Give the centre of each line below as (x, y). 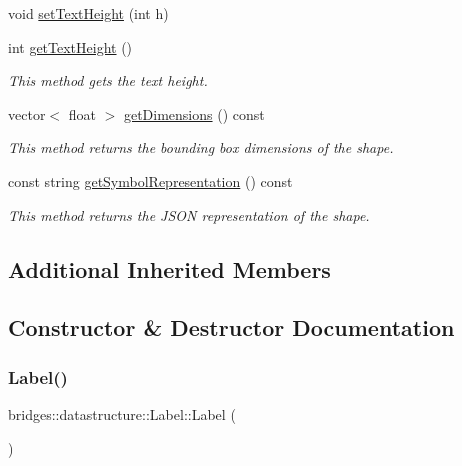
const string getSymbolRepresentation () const (150, 180)
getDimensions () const (194, 113)
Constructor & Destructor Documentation (231, 327)
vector (27, 113)
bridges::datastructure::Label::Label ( (122, 413)
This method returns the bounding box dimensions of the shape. (201, 147)
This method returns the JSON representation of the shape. (189, 214)
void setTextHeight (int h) (88, 13)
